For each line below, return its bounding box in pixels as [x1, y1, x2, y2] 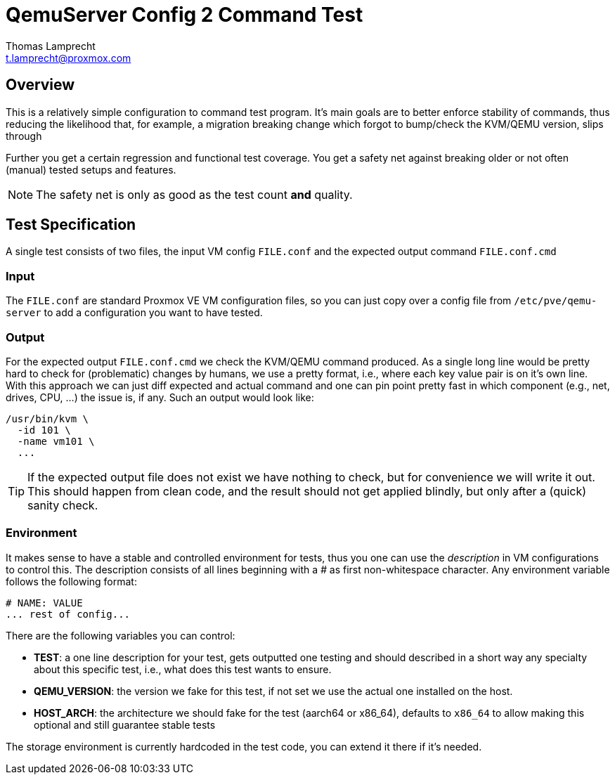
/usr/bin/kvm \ [6, 412, 89, 424]
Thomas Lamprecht [6, 39, 96, 52]
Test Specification [6, 216, 136, 234]
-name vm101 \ [17, 435, 95, 447]
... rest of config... [6, 608, 131, 620]
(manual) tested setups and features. [6, 163, 176, 176]
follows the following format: [6, 575, 137, 587]
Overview [6, 76, 75, 94]
